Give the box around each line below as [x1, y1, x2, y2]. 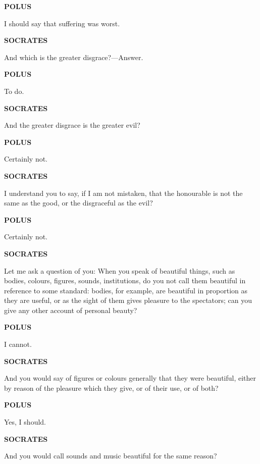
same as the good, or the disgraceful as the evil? [4, 197, 153, 208]
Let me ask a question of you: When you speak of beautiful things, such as [4, 265, 235, 276]
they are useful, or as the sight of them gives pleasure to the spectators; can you [4, 295, 252, 305]
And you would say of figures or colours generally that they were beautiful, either [4, 373, 256, 383]
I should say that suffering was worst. [4, 18, 120, 28]
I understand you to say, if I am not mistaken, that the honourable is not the [4, 187, 243, 198]
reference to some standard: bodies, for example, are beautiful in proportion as [4, 285, 248, 295]
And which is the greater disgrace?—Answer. [4, 51, 143, 62]
